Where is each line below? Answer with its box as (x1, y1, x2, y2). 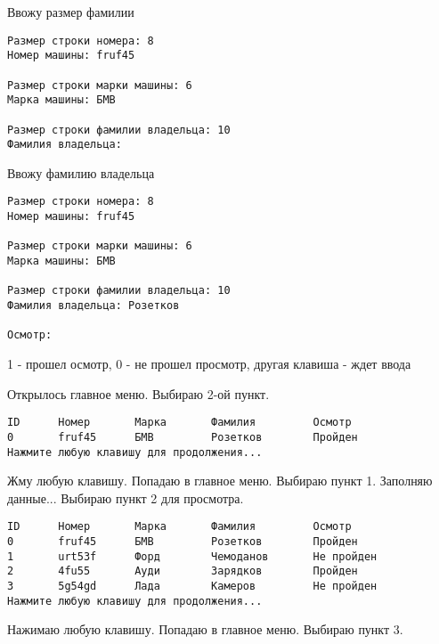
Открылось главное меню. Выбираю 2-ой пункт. (7, 384, 270, 403)
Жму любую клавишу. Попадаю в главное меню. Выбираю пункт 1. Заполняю (7, 471, 433, 490)
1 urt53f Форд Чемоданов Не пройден (7, 550, 378, 563)
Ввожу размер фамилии (7, 3, 134, 20)
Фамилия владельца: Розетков (7, 299, 180, 313)
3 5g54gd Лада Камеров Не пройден (7, 579, 378, 592)
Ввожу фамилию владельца (7, 163, 155, 182)
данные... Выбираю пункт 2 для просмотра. (7, 488, 244, 507)
